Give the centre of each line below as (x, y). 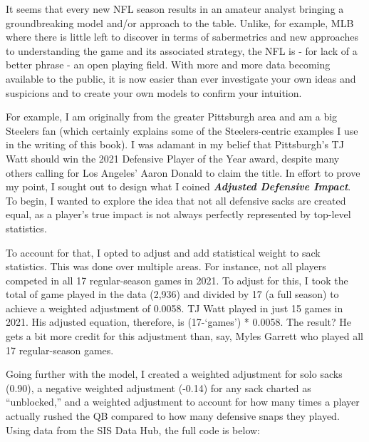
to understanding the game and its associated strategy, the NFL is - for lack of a (182, 50)
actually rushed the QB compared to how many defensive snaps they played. (173, 416)
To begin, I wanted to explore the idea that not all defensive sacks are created (176, 200)
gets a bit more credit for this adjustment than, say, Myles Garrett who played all (184, 336)
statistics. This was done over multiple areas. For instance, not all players (166, 266)
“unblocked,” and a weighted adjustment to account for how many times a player (183, 402)
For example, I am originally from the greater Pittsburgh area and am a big (172, 117)
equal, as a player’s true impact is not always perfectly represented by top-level (178, 214)
